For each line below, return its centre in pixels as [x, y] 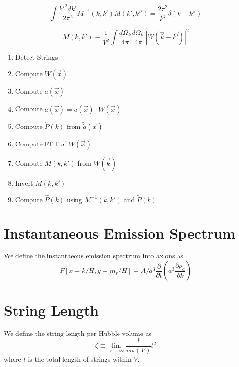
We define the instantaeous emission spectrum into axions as [94, 256]
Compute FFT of [41, 143]
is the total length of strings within [80, 359]
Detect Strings [37, 57]
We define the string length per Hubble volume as [78, 333]
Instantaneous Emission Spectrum [120, 232]
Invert [24, 183]
